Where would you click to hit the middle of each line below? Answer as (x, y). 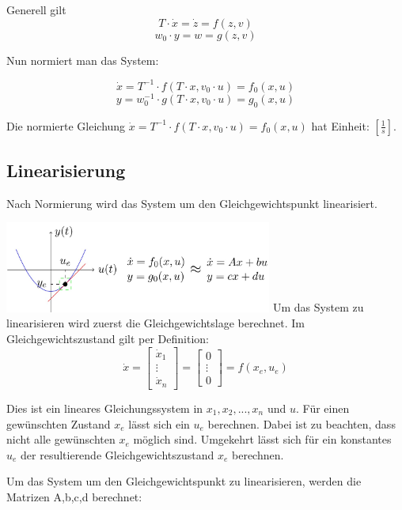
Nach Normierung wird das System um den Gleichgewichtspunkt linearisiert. (192, 203)
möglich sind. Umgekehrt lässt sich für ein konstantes (262, 439)
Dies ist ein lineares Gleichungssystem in (105, 408)
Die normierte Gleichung (66, 125)
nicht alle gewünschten (61, 439)
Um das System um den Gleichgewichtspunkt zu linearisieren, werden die (184, 481)
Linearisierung (66, 170)
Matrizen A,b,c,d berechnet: (74, 496)
